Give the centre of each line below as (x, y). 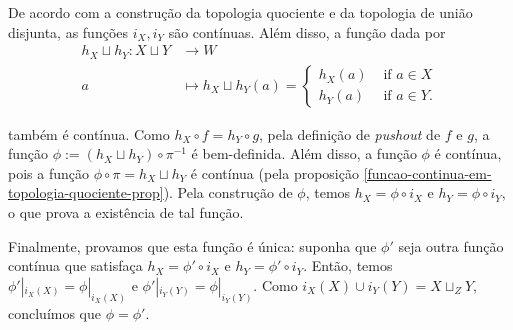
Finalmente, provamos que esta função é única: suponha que (192, 245)
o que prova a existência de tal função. (126, 212)
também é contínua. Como (89, 133)
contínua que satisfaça (75, 265)
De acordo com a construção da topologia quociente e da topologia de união (240, 12)
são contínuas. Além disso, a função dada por (307, 31)
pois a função (48, 172)
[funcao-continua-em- (427, 172)
